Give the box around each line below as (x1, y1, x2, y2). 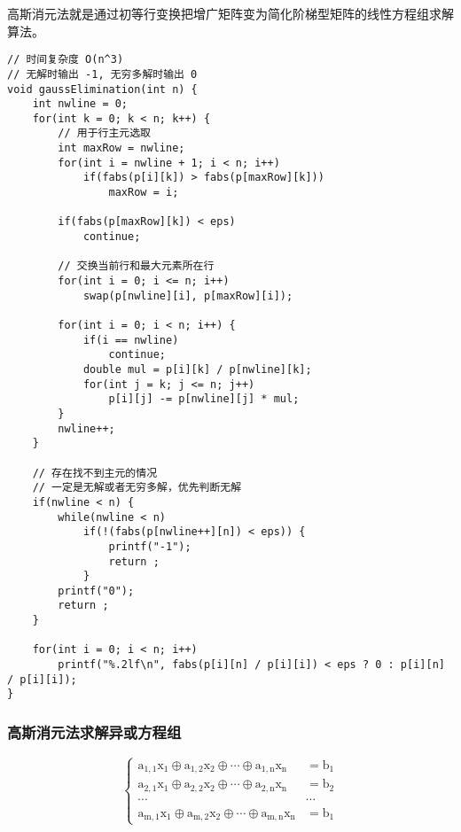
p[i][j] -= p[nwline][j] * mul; (108, 393, 300, 406)
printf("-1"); (108, 540, 191, 553)
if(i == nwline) (82, 333, 179, 346)
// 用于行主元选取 (58, 127, 151, 140)
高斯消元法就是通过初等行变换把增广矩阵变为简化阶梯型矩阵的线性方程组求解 (7, 4, 454, 22)
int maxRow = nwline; (58, 142, 185, 155)
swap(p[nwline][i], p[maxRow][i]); (82, 289, 293, 302)
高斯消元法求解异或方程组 (7, 720, 182, 743)
